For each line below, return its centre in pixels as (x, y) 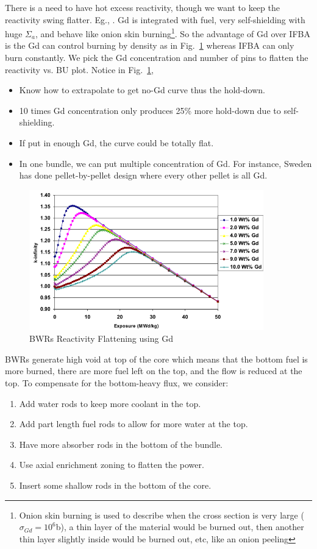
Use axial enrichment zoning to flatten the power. (112, 465)
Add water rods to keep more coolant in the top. (110, 403)
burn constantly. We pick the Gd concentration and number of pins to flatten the (157, 58)
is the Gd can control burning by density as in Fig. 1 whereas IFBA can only (150, 45)
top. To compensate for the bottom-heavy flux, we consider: (117, 382)
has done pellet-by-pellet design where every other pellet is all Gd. (143, 175)
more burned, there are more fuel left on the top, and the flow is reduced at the (154, 371)
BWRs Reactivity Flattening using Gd (101, 338)
